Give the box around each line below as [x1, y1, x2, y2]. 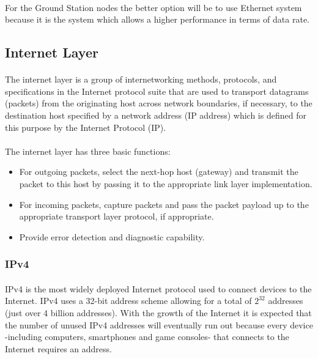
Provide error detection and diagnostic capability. [19, 230, 205, 243]
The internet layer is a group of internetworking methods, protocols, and [5, 73, 277, 86]
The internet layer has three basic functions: [5, 144, 171, 157]
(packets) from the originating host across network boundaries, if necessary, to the [5, 97, 312, 109]
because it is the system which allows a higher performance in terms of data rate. [5, 13, 309, 26]
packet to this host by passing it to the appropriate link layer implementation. [19, 177, 312, 190]
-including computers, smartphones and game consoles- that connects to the [5, 330, 289, 343]
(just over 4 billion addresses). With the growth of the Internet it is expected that [5, 306, 312, 319]
